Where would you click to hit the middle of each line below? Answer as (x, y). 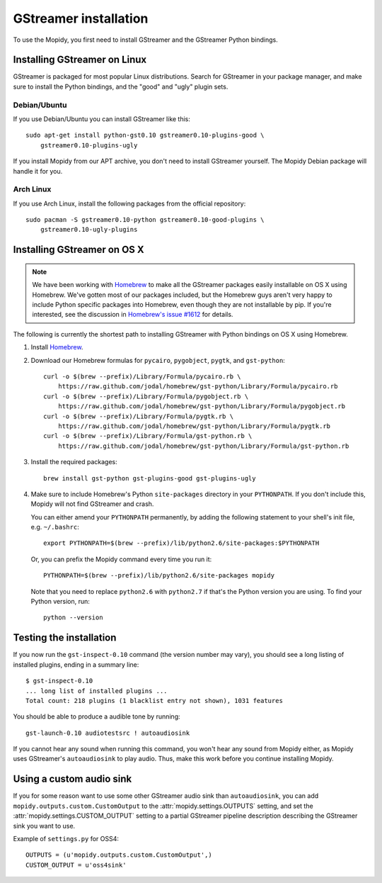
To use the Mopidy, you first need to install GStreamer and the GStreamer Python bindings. (146, 40)
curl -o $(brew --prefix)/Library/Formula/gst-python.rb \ (148, 436)
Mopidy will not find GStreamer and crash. (92, 504)
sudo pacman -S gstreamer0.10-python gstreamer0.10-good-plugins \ (145, 220)
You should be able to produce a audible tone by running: (97, 716)
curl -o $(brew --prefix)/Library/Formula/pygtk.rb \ (138, 416)
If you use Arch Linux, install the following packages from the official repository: (129, 203)
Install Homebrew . (57, 347)
